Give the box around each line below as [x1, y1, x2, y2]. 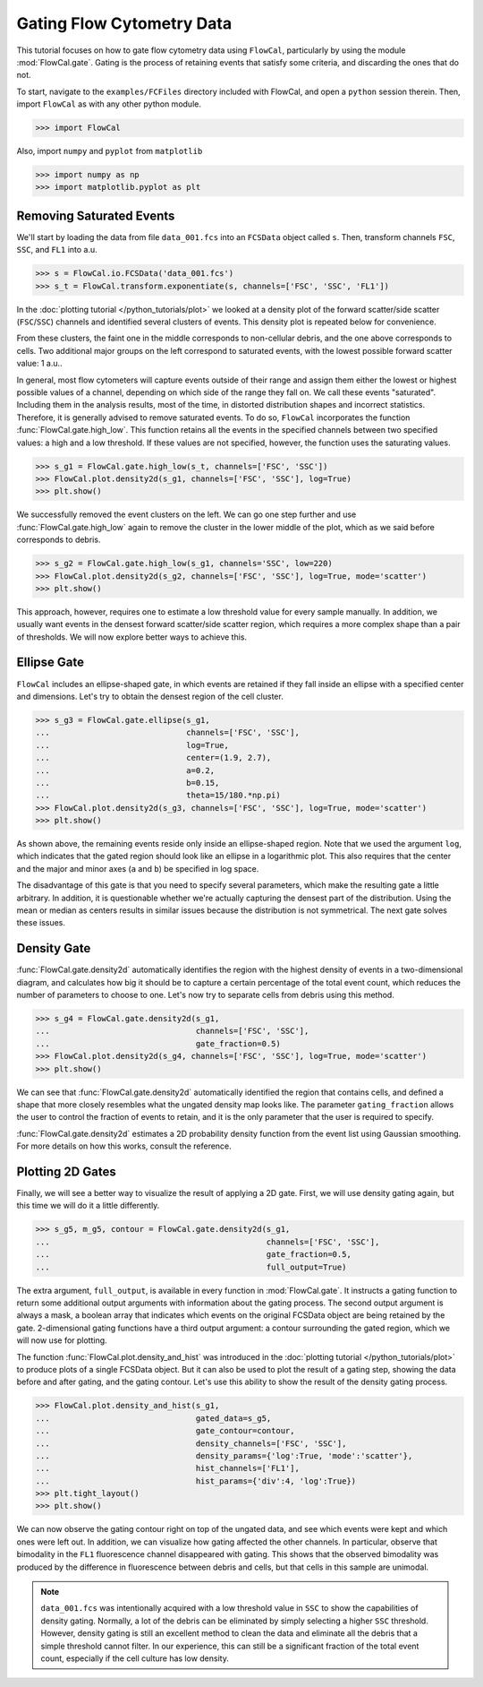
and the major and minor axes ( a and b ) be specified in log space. [16, 863, 259, 874]
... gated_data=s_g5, [35, 1413, 272, 1424]
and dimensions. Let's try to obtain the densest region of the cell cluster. [16, 691, 284, 701]
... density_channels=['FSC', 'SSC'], [35, 1438, 347, 1449]
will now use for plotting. [16, 1335, 107, 1346]
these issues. [16, 917, 66, 928]
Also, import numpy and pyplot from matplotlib [16, 146, 203, 157]
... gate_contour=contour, [35, 1425, 295, 1436]
